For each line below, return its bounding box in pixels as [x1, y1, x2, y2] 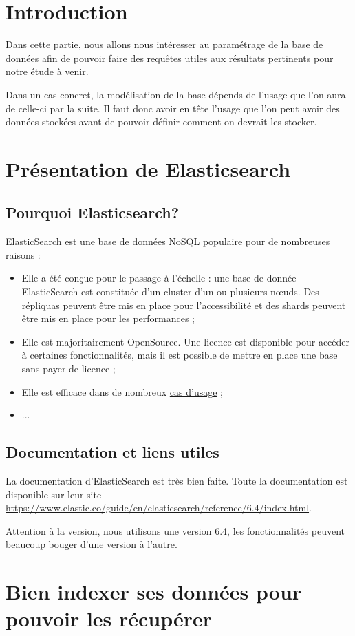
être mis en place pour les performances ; [21, 311, 195, 326]
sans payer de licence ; [21, 361, 116, 376]
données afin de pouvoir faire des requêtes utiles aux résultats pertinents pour [6, 50, 334, 65]
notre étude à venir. [6, 64, 89, 78]
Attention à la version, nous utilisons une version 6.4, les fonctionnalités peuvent [6, 523, 345, 538]
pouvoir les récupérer [6, 604, 213, 633]
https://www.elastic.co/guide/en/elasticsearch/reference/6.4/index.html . [6, 500, 312, 515]
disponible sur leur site [6, 487, 102, 501]
